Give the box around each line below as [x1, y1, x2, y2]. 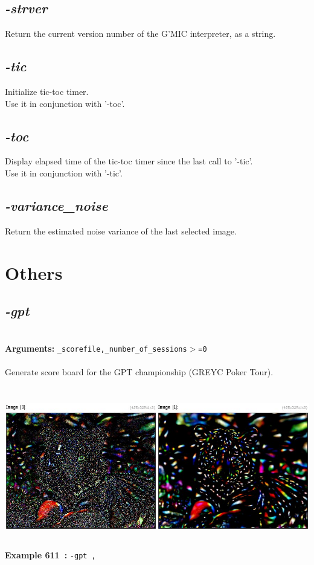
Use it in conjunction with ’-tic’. [5, 166, 123, 179]
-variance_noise [5, 196, 108, 215]
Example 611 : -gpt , [5, 548, 96, 561]
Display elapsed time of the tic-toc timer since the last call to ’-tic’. [5, 155, 253, 167]
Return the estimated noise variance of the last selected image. [5, 224, 237, 237]
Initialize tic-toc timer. [5, 85, 89, 97]
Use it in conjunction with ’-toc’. [5, 97, 125, 109]
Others [5, 260, 63, 285]
